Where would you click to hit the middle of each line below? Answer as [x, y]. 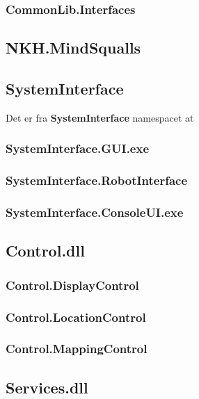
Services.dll [47, 387]
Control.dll [45, 251]
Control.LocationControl [76, 317]
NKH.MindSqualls [73, 48]
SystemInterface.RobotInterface [97, 180]
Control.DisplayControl [72, 285]
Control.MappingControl [77, 349]
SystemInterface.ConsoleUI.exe [95, 212]
